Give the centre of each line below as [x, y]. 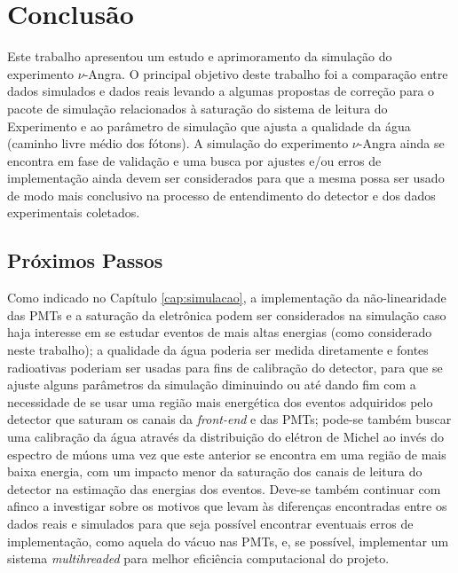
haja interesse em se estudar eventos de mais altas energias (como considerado [220, 332]
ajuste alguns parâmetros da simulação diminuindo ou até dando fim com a [212, 385]
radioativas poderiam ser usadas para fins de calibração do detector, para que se [225, 367]
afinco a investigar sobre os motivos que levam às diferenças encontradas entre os [227, 506]
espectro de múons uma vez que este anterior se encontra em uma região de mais [227, 454]
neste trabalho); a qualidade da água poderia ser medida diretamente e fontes [218, 350]
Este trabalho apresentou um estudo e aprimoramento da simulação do [200, 56]
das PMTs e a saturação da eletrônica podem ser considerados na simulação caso [227, 314]
